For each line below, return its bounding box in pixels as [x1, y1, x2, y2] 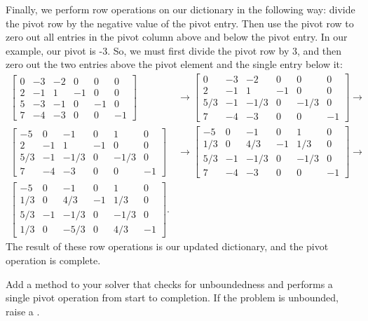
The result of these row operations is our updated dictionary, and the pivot [6, 239, 329, 254]
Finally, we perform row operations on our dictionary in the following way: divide [6, 2, 355, 16]
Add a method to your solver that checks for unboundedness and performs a [6, 276, 333, 291]
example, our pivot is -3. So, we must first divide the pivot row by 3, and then [6, 43, 342, 57]
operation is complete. [6, 253, 101, 268]
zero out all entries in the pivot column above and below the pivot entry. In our [6, 29, 348, 44]
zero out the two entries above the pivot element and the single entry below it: [6, 57, 343, 71]
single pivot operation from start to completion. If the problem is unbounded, [6, 290, 339, 305]
